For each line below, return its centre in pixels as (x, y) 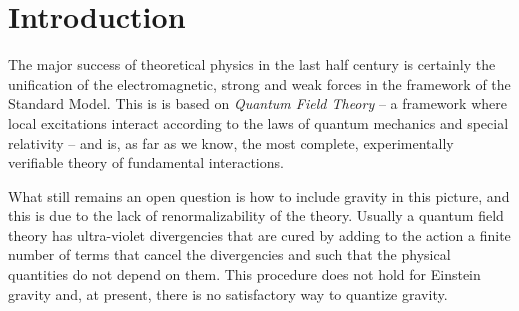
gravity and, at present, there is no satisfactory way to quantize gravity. (228, 293)
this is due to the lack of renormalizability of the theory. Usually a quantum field (256, 215)
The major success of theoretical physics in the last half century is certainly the (252, 64)
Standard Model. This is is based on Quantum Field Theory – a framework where (257, 103)
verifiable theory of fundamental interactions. (146, 162)
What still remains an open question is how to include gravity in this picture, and (259, 195)
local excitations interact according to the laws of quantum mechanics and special (258, 122)
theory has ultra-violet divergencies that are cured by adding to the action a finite (259, 234)
